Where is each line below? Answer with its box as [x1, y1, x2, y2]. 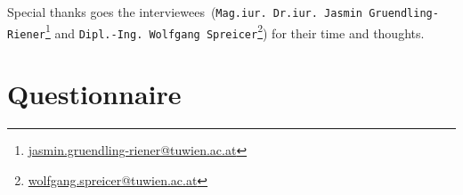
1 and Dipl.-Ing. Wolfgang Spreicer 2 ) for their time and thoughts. [45, 20, 425, 42]
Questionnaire [7, 76, 182, 112]
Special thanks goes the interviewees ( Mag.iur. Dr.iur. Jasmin [7, 3, 363, 20]
